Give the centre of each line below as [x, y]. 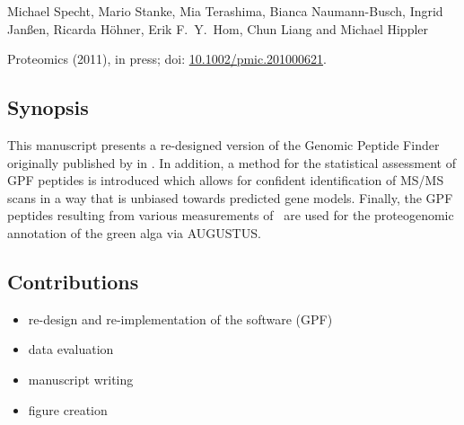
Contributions [73, 281]
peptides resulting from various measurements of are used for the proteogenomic [231, 215]
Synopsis [48, 107]
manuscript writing [81, 379]
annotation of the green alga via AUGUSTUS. [134, 232]
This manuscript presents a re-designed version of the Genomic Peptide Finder [223, 144]
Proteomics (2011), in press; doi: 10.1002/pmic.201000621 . [167, 59]
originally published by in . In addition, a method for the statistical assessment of [232, 162]
